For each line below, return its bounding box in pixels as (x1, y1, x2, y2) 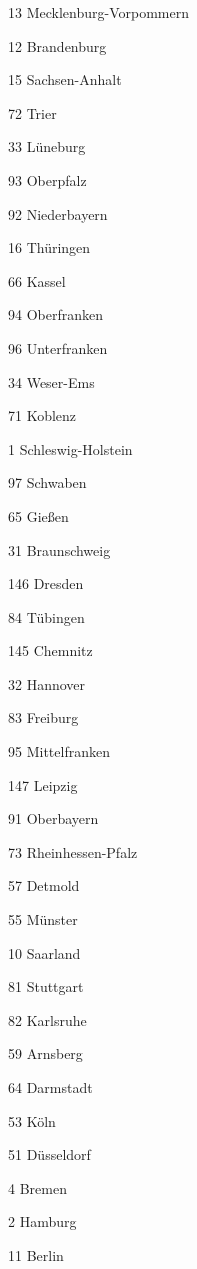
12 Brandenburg (8, 35, 107, 56)
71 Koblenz (8, 405, 77, 426)
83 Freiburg (8, 707, 79, 728)
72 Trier (8, 102, 57, 123)
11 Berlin (8, 1244, 64, 1265)
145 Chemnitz (8, 640, 93, 661)
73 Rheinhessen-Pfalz (8, 841, 138, 862)
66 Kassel (8, 270, 66, 291)
